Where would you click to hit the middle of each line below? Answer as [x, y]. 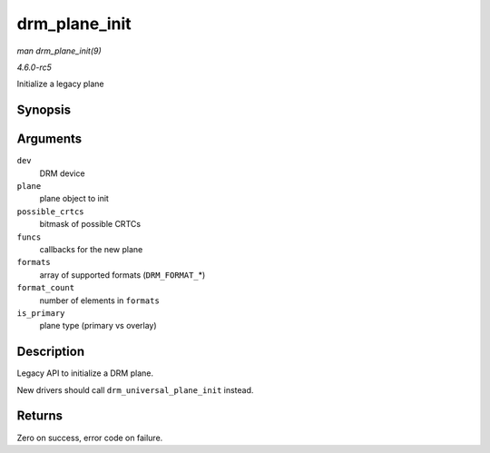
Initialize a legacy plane [60, 84]
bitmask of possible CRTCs [90, 224]
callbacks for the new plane [91, 249]
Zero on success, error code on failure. [90, 438]
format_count [46, 288]
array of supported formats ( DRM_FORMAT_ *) [122, 275]
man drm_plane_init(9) [59, 51]
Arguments [49, 139]
